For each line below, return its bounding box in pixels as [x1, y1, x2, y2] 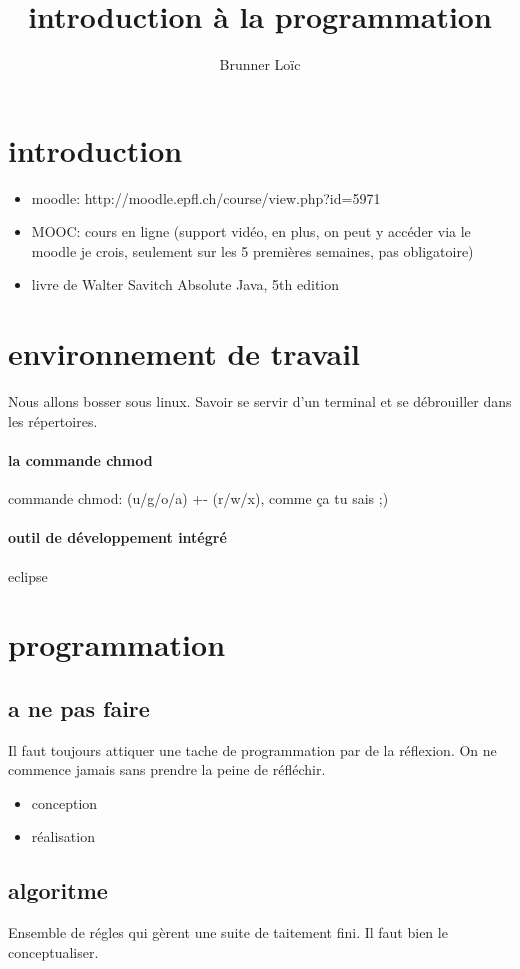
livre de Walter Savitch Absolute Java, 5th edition [31, 274, 339, 295]
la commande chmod [8, 449, 153, 470]
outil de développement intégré [8, 527, 227, 548]
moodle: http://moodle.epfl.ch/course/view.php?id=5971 [31, 187, 381, 208]
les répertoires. [8, 410, 98, 431]
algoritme [8, 875, 108, 906]
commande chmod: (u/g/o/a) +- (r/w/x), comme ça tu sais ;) [8, 488, 389, 509]
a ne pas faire [8, 692, 150, 723]
